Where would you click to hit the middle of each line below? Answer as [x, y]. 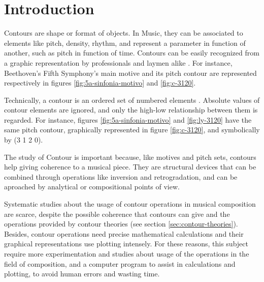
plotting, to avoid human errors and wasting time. [82, 274]
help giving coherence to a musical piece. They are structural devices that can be [130, 167]
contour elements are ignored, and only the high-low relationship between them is [131, 110]
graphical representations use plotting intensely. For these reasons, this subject [126, 244]
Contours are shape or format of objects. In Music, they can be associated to [124, 33]
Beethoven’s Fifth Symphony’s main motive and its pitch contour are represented [130, 73]
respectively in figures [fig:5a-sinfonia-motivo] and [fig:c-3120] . [100, 83]
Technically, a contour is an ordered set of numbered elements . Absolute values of [132, 100]
